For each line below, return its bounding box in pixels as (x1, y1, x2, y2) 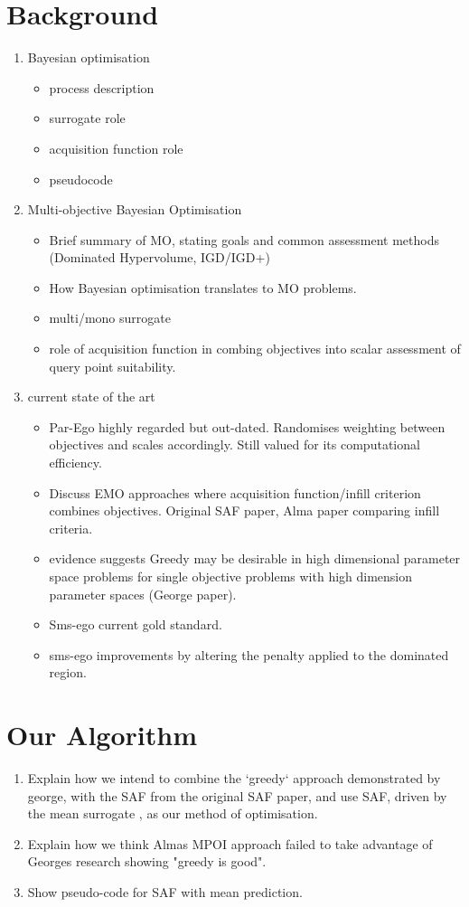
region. (49, 663, 87, 682)
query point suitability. (49, 356, 176, 375)
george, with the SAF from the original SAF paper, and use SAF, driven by (27, 786, 447, 805)
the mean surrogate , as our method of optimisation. (27, 804, 318, 823)
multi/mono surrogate (49, 308, 171, 327)
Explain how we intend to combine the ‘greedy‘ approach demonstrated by (27, 769, 441, 788)
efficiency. (49, 453, 102, 472)
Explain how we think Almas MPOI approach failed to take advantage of (27, 834, 433, 853)
